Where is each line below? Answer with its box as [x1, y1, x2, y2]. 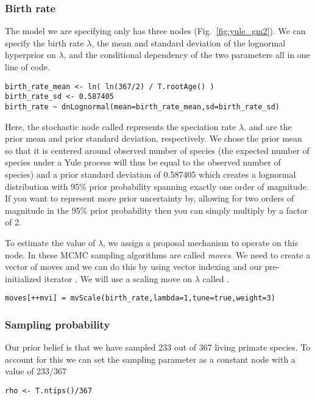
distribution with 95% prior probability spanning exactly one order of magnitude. [5, 180, 309, 192]
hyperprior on [5, 48, 56, 61]
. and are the [244, 120, 292, 133]
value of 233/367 [5, 365, 67, 377]
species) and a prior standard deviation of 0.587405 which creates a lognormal [5, 167, 296, 180]
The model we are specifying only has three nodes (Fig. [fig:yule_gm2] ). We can [5, 24, 306, 37]
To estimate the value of [5, 236, 96, 249]
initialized [5, 272, 41, 285]
